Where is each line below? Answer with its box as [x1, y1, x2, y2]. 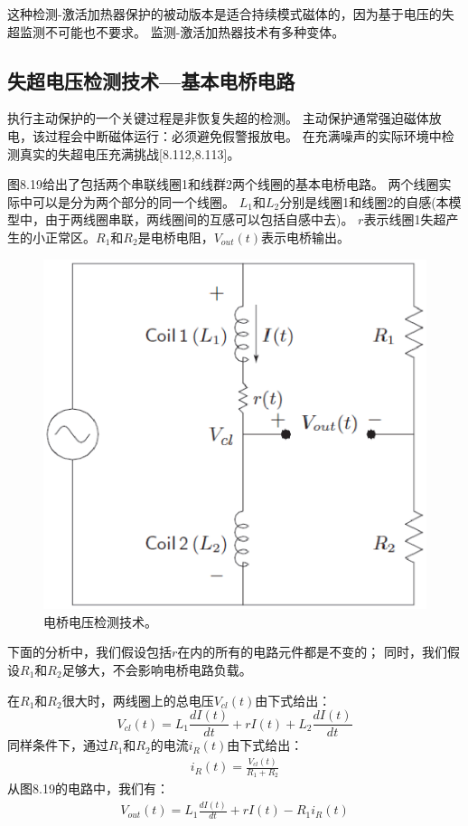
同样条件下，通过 [7, 736, 108, 755]
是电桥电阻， [137, 227, 214, 246]
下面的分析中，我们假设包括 [7, 642, 172, 661]
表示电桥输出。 [261, 227, 351, 246]
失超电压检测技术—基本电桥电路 [7, 66, 295, 94]
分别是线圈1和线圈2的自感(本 [279, 192, 449, 211]
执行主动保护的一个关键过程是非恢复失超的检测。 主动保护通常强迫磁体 [7, 109, 429, 128]
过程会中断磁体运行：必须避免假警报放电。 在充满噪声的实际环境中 [44, 126, 442, 145]
